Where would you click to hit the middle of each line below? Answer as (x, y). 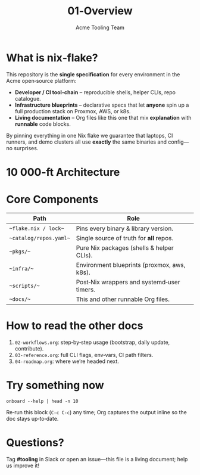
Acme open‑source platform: (41, 80)
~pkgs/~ (20, 251)
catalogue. (28, 98)
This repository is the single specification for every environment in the (93, 74)
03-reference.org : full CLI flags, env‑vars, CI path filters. (84, 355)
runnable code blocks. (43, 124)
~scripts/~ (24, 285)
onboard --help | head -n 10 (42, 401)
